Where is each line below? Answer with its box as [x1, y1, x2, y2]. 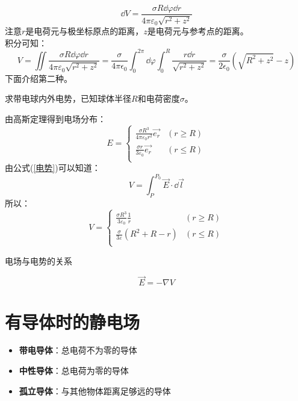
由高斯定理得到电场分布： [5, 112, 106, 125]
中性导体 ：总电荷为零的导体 [19, 364, 129, 377]
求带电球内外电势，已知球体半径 [5, 92, 131, 105]
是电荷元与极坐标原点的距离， [25, 25, 144, 37]
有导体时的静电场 [5, 309, 140, 334]
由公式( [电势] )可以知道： [5, 161, 101, 174]
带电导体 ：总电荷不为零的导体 [19, 344, 137, 356]
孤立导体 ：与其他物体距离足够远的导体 [19, 384, 171, 397]
